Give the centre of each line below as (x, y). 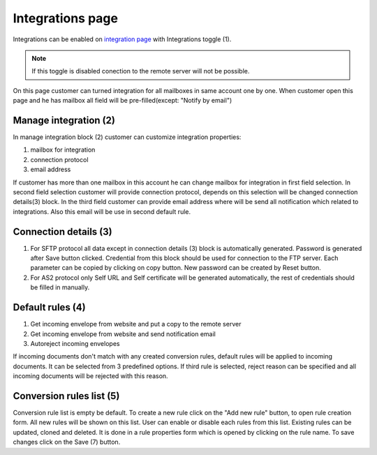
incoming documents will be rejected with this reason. (90, 376)
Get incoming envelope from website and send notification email (123, 334)
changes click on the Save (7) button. (67, 442)
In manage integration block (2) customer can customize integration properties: (127, 137)
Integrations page (66, 18)
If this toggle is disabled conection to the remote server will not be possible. (141, 71)
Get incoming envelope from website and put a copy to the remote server (136, 324)
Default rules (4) (50, 308)
